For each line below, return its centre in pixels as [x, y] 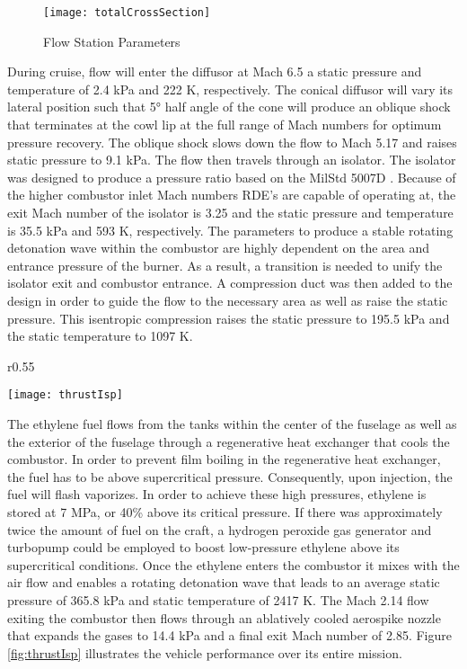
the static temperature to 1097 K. [100, 336]
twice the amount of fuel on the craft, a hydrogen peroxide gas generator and [220, 529]
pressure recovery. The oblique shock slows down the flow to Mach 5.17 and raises [232, 142]
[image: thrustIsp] [65, 395]
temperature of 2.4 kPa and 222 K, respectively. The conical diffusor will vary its [230, 89]
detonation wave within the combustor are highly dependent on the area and [218, 248]
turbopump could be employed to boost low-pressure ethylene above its [203, 547]
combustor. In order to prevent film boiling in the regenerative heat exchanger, [224, 459]
